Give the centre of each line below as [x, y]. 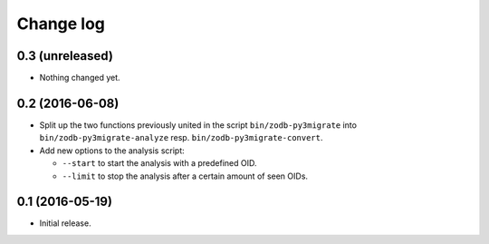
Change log [61, 24]
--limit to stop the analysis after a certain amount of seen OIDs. [185, 176]
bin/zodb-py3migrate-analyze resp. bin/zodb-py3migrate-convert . [181, 138]
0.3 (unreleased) [65, 56]
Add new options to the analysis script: [112, 151]
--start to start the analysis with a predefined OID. [159, 163]
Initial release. [65, 223]
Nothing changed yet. [80, 78]
